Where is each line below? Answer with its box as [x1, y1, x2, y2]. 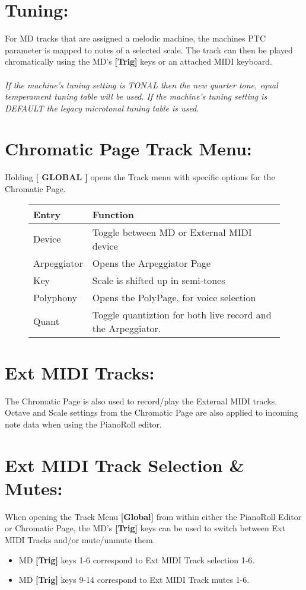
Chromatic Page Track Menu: [5, 136, 252, 161]
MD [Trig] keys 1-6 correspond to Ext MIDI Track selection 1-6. [18, 553, 255, 566]
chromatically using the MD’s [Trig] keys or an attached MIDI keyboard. [5, 55, 272, 68]
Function [92, 207, 135, 221]
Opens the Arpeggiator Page [92, 256, 211, 270]
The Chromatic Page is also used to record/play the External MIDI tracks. [5, 394, 278, 407]
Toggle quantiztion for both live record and [92, 307, 272, 321]
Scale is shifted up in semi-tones [92, 273, 225, 287]
